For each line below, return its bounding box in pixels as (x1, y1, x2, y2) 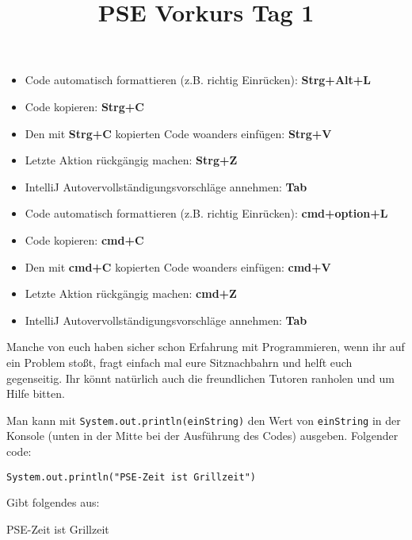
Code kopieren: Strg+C (25, 98, 144, 114)
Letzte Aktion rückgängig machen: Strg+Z (25, 152, 238, 168)
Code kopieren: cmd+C (25, 231, 144, 248)
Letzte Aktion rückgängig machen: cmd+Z (25, 285, 237, 302)
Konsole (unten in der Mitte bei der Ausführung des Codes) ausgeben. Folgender (6, 427, 399, 444)
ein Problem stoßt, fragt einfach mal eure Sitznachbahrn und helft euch (6, 353, 353, 370)
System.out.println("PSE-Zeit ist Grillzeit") (6, 471, 256, 483)
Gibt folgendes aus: (6, 494, 100, 511)
